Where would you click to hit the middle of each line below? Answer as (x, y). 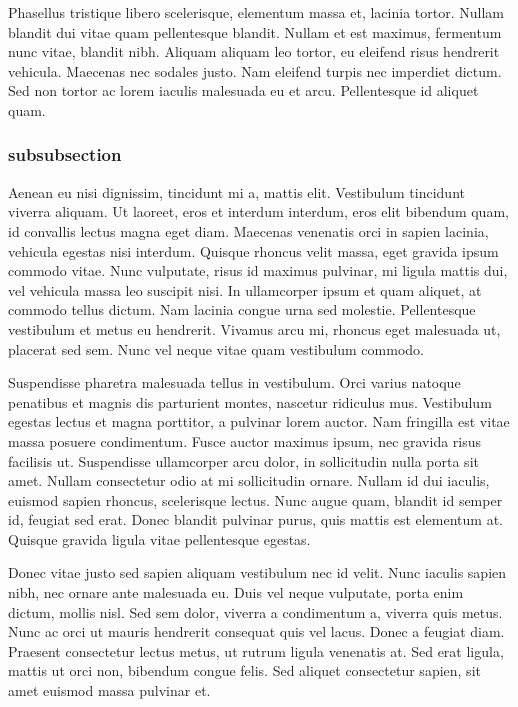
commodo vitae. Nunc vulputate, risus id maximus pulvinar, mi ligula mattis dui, (258, 270)
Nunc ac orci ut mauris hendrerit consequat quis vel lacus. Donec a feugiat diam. (256, 631)
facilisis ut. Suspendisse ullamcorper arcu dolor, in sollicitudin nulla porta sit (243, 460)
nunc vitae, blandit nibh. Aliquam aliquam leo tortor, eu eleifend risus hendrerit (254, 51)
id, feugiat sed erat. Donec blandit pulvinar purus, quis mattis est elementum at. (255, 519)
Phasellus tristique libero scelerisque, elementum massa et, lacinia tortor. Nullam (256, 12)
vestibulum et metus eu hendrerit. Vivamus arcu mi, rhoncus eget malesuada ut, (254, 328)
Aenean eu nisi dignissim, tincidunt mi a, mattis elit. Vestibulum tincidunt (236, 191)
